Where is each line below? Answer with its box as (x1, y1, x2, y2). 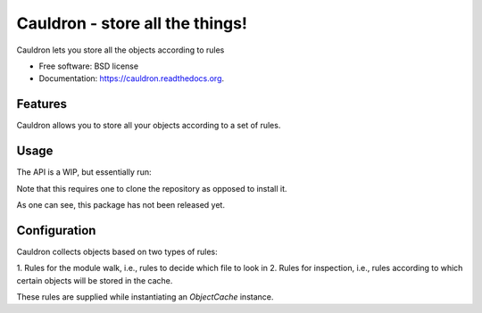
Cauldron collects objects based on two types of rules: (16, 246, 218, 257)
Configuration (16, 223, 96, 238)
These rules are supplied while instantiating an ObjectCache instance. (16, 292, 274, 302)
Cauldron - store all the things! (16, 13, 247, 33)
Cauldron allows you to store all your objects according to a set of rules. (16, 120, 281, 131)
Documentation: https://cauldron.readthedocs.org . (38, 73, 225, 84)
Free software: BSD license (38, 61, 138, 71)
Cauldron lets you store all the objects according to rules (16, 45, 225, 55)
